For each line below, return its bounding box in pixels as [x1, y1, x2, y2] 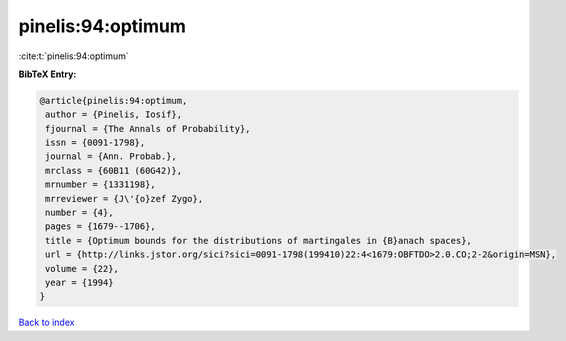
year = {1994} [45, 277, 114, 288]
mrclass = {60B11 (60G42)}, [45, 165, 183, 176]
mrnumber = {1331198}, [45, 179, 157, 190]
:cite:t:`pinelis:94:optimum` [18, 50, 129, 62]
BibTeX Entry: [18, 68, 77, 80]
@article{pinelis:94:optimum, [39, 95, 188, 106]
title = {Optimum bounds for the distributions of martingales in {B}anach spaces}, [45, 235, 472, 246]
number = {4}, [45, 207, 114, 219]
